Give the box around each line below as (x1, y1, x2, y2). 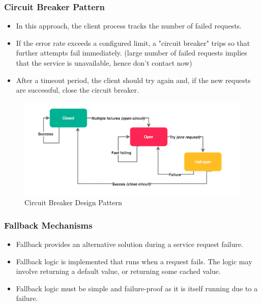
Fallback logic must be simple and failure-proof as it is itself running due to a (16, 283, 258, 293)
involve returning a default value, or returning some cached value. (16, 266, 221, 276)
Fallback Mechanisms (4, 218, 93, 231)
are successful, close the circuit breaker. (16, 85, 139, 95)
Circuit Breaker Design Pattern (24, 197, 122, 208)
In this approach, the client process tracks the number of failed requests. (16, 20, 242, 31)
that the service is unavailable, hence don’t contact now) (16, 58, 192, 68)
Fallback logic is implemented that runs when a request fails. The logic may (16, 256, 252, 266)
